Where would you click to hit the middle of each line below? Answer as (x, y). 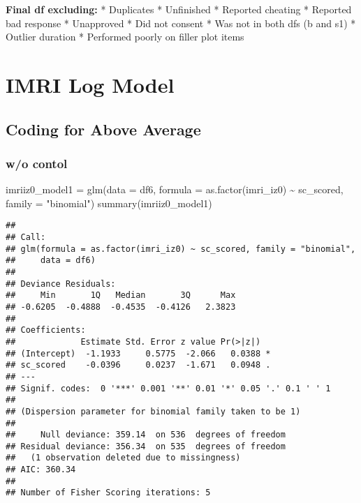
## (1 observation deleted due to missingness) (123, 458)
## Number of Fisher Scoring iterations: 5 (108, 493)
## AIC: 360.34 (41, 470)
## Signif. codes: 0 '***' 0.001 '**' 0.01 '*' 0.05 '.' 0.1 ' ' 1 (168, 388)
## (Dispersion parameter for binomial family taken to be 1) (153, 411)
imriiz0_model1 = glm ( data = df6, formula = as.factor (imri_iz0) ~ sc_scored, (175, 189)
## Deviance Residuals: (61, 284)
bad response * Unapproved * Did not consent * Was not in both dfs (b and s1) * (181, 23)
